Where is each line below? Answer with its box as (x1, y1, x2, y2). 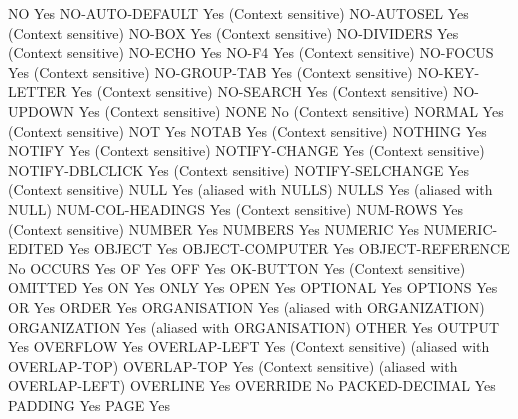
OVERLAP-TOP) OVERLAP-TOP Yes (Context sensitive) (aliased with (8, 355, 458, 376)
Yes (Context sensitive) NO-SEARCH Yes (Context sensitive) (70, 81, 449, 102)
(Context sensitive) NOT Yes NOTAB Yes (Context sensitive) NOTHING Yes (8, 120, 487, 141)
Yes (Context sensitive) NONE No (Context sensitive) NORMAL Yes (78, 100, 504, 121)
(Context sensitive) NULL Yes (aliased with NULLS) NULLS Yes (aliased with (8, 179, 493, 200)
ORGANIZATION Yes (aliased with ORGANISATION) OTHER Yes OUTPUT (8, 316, 499, 337)
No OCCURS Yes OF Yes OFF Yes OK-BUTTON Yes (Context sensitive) (8, 257, 466, 278)
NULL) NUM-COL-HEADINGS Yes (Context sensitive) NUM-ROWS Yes (8, 198, 463, 219)
